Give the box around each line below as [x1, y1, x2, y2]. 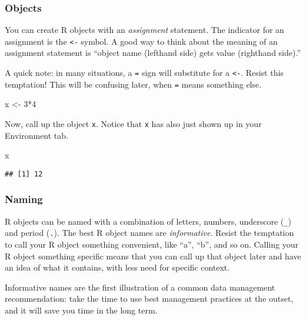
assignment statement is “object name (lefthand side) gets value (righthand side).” [5, 46, 301, 59]
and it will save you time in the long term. [5, 304, 158, 316]
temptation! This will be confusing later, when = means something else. [5, 78, 262, 90]
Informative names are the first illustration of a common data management [5, 281, 275, 293]
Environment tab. [5, 129, 68, 141]
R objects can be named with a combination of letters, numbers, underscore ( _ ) [5, 215, 291, 227]
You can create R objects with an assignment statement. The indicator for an [5, 24, 284, 36]
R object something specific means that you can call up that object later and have [5, 249, 301, 262]
